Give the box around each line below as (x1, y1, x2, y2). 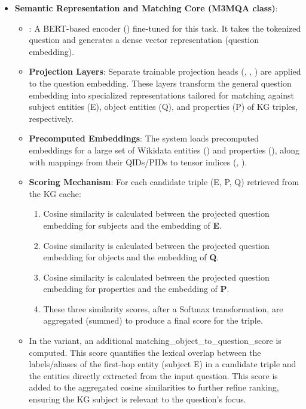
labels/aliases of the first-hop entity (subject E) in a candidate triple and (29, 358, 296, 370)
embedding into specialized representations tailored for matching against (29, 88, 295, 101)
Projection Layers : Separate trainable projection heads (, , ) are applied (29, 65, 301, 78)
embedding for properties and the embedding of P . (43, 282, 229, 295)
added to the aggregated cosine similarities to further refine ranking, (29, 381, 279, 393)
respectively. (29, 112, 74, 124)
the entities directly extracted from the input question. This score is (29, 369, 278, 382)
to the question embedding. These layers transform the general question (29, 76, 292, 89)
